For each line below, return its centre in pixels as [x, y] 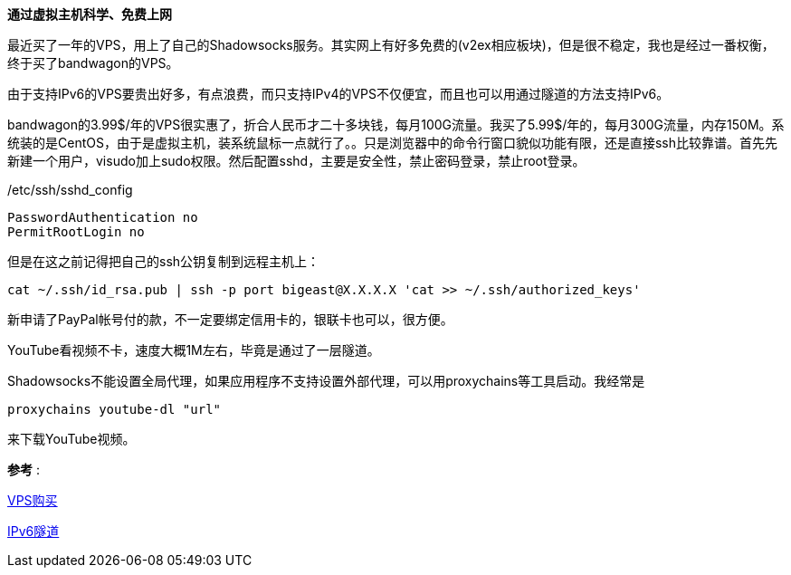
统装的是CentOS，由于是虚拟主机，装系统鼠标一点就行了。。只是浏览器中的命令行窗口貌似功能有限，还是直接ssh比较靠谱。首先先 [392, 143]
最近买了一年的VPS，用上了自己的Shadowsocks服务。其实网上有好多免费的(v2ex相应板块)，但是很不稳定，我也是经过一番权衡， [391, 45]
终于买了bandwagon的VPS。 [93, 63]
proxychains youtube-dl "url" [114, 409]
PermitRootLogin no [76, 232]
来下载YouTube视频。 [71, 439]
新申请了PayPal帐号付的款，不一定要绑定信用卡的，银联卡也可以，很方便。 [230, 319]
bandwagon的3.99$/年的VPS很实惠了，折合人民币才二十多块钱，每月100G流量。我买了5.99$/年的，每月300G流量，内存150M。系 [396, 125]
